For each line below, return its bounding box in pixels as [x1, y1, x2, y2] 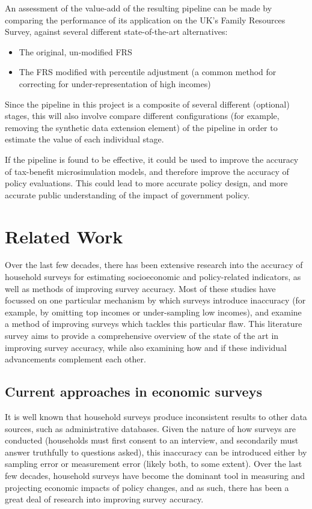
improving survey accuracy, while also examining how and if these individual [5, 341, 287, 353]
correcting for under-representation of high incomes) [19, 77, 211, 90]
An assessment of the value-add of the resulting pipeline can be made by [5, 2, 272, 14]
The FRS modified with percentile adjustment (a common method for [19, 66, 277, 78]
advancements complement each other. [5, 353, 146, 365]
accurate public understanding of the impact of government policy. [5, 188, 250, 201]
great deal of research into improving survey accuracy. [5, 493, 204, 505]
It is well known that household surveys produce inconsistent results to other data [5, 410, 307, 422]
